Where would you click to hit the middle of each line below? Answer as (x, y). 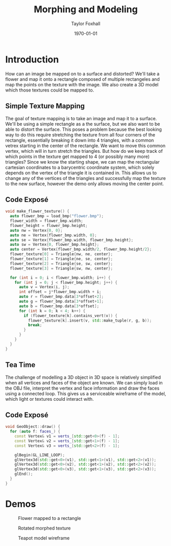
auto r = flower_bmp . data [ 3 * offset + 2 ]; (61, 297)
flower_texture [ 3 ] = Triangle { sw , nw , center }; (62, 268)
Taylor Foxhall (86, 24)
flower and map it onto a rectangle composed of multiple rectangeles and (82, 79)
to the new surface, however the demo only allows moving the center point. (85, 184)
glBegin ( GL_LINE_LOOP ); (40, 455)
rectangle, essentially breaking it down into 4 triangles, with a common (80, 140)
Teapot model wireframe (44, 538)
